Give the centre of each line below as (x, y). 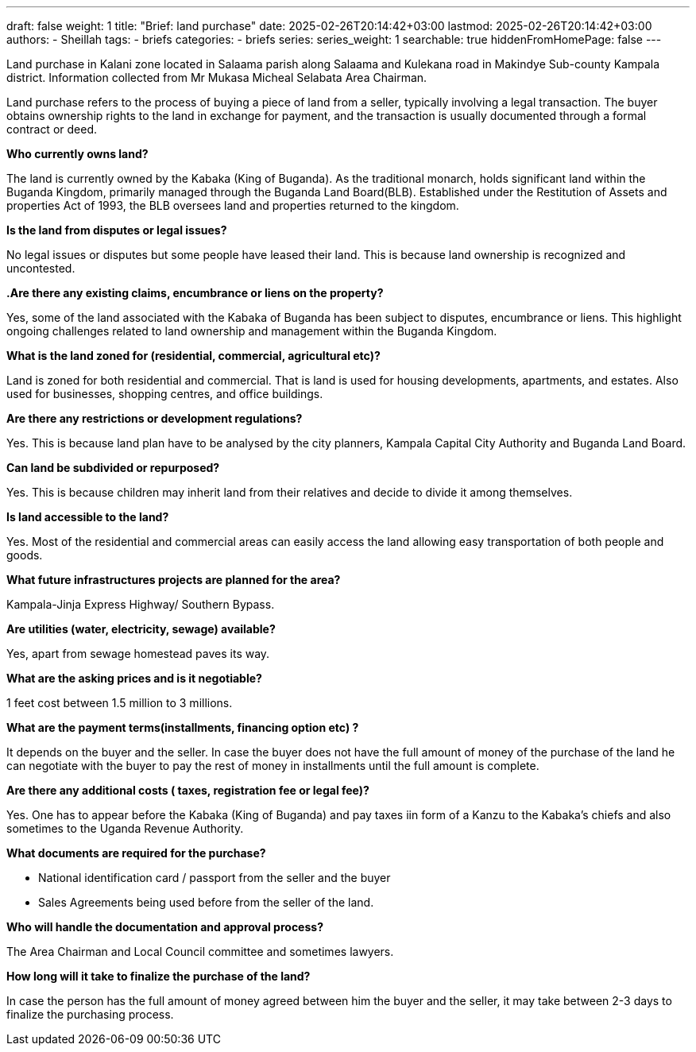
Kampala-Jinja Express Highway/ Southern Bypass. (141, 604)
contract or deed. (52, 129)
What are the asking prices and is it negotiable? (134, 678)
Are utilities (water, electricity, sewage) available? (141, 629)
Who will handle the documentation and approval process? (165, 927)
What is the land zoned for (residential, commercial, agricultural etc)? (193, 356)
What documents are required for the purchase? (136, 853)
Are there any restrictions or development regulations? (155, 418)
